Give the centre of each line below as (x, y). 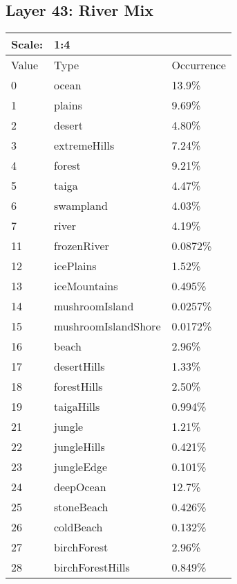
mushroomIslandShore (107, 326)
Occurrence (199, 65)
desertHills (79, 366)
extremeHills (84, 145)
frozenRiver (81, 246)
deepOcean (80, 487)
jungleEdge (80, 467)
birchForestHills (92, 567)
